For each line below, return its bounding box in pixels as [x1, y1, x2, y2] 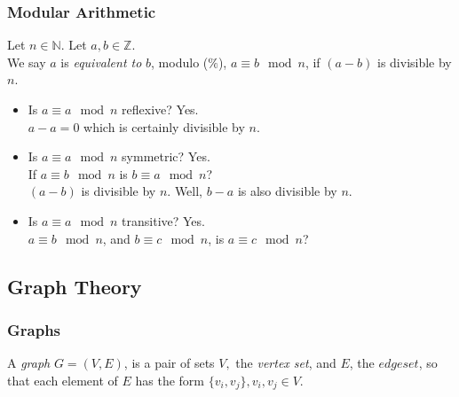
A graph [7, 354, 51, 372]
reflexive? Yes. [122, 100, 199, 118]
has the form [135, 370, 204, 389]
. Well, [167, 182, 203, 200]
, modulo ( [151, 52, 209, 71]
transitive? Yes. [122, 211, 205, 230]
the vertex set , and [235, 354, 336, 372]
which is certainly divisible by [83, 117, 245, 136]
